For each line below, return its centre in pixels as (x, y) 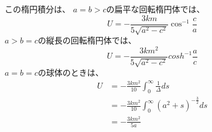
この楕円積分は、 (37, 9)
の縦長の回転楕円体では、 (87, 40)
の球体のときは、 (71, 72)
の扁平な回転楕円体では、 (155, 9)
